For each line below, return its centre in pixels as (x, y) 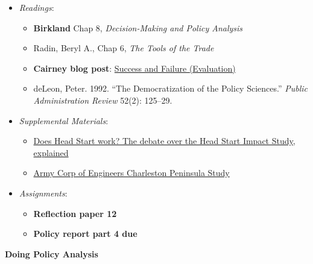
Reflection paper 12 (75, 213)
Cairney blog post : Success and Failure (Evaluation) (134, 68)
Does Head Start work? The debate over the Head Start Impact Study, (164, 141)
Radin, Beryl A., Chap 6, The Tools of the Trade (124, 48)
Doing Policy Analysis (52, 253)
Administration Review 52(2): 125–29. (103, 100)
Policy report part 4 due (85, 234)
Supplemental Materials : (64, 120)
